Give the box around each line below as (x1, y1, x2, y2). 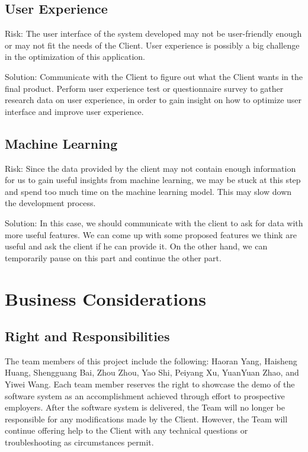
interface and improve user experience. (5, 105, 144, 117)
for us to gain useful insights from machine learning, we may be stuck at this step (5, 174, 301, 186)
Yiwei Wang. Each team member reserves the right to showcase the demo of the (5, 378, 295, 390)
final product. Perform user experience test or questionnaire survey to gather (5, 82, 284, 94)
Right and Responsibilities (5, 327, 170, 345)
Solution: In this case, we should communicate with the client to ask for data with (5, 216, 303, 229)
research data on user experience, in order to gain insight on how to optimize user (5, 94, 302, 106)
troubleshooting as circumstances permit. (5, 436, 154, 448)
